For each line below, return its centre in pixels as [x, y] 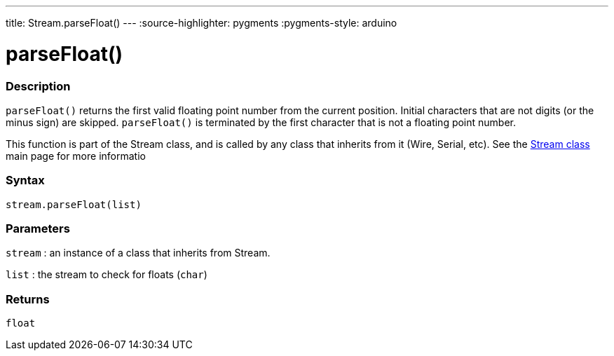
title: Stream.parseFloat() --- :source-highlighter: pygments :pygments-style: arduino [202, 23]
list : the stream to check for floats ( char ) [107, 275]
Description [38, 86]
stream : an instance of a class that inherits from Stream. [138, 253]
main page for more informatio [76, 156]
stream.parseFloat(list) [74, 204]
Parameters [38, 228]
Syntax [25, 180]
